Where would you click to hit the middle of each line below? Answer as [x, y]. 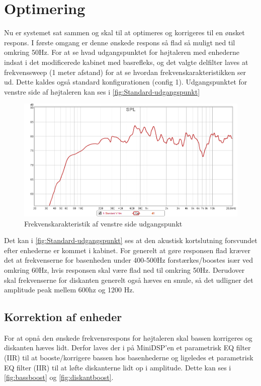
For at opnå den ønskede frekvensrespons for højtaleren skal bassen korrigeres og [128, 337]
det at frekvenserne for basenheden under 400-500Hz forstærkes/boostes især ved [129, 260]
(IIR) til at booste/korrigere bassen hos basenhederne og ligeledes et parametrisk [129, 358]
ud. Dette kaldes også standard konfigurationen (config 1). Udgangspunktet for [126, 82]
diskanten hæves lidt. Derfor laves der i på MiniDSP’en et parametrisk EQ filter [127, 348]
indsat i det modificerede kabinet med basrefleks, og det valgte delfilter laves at [126, 62]
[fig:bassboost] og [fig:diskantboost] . [59, 377]
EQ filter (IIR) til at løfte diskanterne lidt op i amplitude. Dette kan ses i [118, 367]
